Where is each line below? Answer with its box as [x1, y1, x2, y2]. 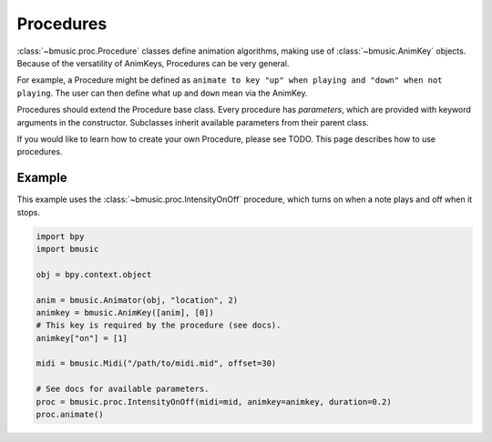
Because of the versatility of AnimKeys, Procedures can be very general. [16, 57, 290, 68]
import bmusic [36, 244, 99, 254]
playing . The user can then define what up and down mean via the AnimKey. [16, 87, 309, 98]
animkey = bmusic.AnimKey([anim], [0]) [36, 307, 214, 317]
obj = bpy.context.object [36, 269, 152, 279]
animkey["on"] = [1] [36, 333, 128, 343]
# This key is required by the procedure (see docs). [36, 320, 282, 331]
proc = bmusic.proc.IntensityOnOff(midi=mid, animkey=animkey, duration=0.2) [36, 397, 392, 407]
